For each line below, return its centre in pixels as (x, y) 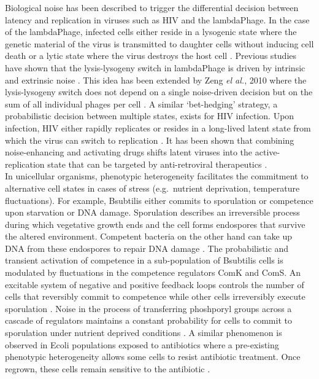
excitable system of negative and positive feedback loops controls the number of (155, 284)
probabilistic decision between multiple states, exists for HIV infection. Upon (150, 116)
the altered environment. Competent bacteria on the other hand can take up (148, 236)
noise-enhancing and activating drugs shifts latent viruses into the (129, 152)
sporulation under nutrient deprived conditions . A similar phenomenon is (144, 333)
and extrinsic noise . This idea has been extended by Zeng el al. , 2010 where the (156, 80)
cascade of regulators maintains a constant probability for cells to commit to (148, 320)
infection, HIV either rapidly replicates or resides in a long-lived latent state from (158, 127)
